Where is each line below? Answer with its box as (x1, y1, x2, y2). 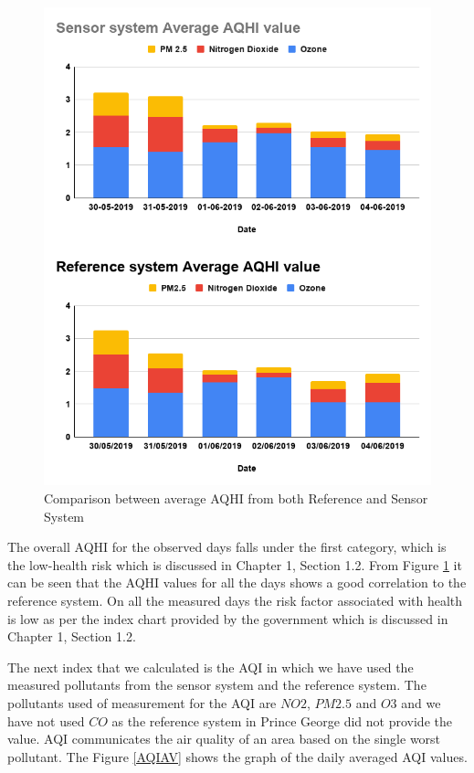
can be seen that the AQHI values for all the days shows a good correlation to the (7, 573, 467, 592)
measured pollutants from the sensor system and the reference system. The (7, 675, 427, 694)
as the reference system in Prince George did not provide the (111, 711, 452, 730)
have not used (7, 711, 85, 730)
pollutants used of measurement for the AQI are (7, 693, 277, 712)
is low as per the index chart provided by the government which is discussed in (7, 609, 448, 628)
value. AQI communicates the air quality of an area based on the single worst (7, 729, 441, 748)
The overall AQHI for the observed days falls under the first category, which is (7, 537, 447, 556)
